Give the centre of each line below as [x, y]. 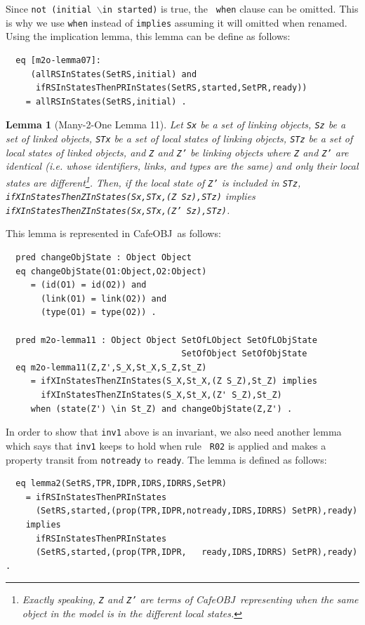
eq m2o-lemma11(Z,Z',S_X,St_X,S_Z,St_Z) [111, 367]
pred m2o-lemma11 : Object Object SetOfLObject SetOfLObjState [166, 340]
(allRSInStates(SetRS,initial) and [114, 74]
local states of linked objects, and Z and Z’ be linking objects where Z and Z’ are [177, 152]
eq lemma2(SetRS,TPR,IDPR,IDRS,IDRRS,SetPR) [121, 484]
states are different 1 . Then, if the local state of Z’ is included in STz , [153, 181]
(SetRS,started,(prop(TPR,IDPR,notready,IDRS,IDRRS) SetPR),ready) [197, 511]
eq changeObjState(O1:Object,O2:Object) [111, 271]
